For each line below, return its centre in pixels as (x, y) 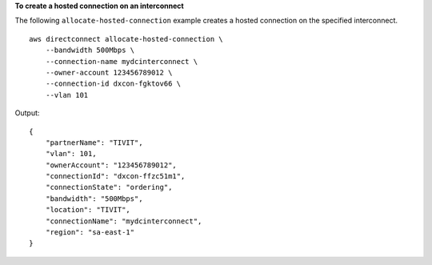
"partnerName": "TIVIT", (94, 143)
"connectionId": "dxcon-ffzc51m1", (115, 177)
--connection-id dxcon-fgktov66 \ (113, 84)
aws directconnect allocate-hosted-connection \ (126, 39)
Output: (27, 113)
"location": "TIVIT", (88, 210)
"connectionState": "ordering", (109, 187)
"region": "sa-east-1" (90, 233)
